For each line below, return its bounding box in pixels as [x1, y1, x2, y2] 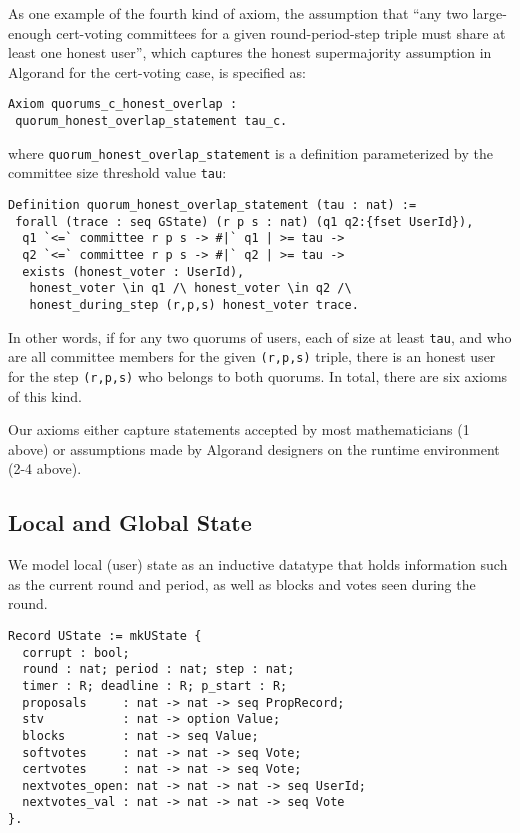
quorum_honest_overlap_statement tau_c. [15, 114, 288, 129]
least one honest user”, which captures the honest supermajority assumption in [8, 42, 492, 63]
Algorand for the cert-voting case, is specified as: [8, 61, 306, 82]
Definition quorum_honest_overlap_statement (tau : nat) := [8, 198, 417, 212]
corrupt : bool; [22, 645, 130, 660]
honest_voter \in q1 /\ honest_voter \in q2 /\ [29, 281, 352, 296]
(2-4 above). [8, 458, 82, 479]
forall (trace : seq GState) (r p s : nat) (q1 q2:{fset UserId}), [15, 214, 474, 229]
